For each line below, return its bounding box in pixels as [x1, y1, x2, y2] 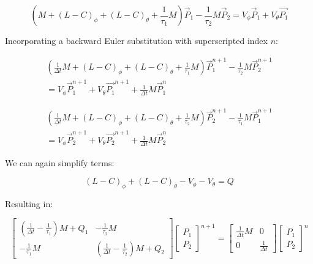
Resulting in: [5, 197, 53, 210]
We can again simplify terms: [5, 156, 115, 169]
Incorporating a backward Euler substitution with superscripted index [5, 34, 268, 46]
